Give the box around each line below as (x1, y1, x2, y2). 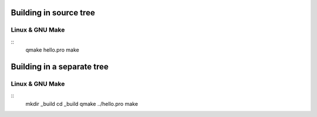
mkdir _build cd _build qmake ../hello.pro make (25, 100, 138, 107)
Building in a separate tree (11, 62, 109, 72)
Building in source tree (11, 8, 95, 18)
